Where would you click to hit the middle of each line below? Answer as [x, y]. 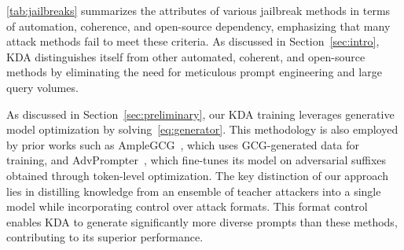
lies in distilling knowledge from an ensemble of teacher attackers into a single [194, 191]
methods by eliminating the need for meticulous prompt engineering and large [194, 72]
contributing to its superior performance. [105, 237]
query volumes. [42, 87]
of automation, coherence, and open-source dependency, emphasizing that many [198, 26]
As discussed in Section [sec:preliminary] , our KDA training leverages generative [200, 114]
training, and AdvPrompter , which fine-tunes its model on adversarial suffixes [196, 160]
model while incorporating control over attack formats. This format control [187, 206]
